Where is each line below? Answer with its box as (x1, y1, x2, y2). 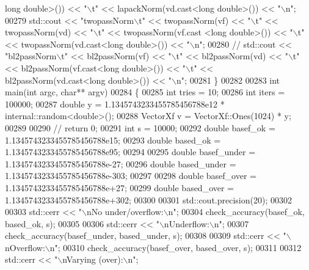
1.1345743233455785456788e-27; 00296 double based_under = (5, 157, 236, 170)
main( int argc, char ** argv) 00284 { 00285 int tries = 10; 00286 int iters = (5, 86, 285, 98)
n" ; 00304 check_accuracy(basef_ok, (168, 205, 305, 218)
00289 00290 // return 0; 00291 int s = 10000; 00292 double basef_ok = (5, 121, 275, 134)
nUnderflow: (164, 217, 209, 230)
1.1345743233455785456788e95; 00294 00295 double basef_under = (5, 145, 256, 158)
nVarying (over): (62, 253, 123, 266)
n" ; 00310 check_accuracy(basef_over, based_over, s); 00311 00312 (49, 241, 302, 254)
